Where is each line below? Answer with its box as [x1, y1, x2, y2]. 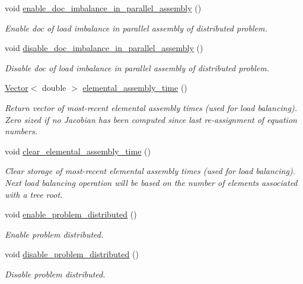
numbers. [5, 125, 37, 137]
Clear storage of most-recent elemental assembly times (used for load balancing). [5, 165, 295, 177]
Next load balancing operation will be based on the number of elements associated [5, 176, 298, 188]
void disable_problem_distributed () [5, 248, 139, 260]
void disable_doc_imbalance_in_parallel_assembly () [5, 42, 203, 54]
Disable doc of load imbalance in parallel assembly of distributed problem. [5, 61, 269, 74]
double [42, 81, 66, 94]
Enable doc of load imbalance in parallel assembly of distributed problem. [5, 21, 267, 34]
